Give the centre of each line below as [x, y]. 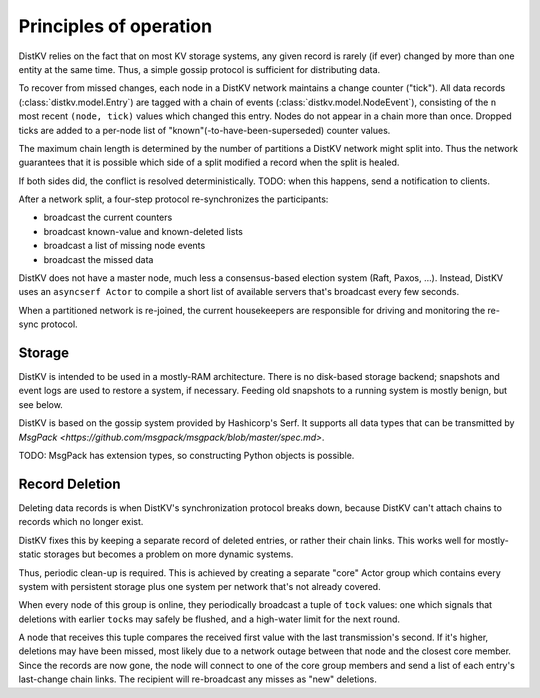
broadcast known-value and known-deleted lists [143, 231]
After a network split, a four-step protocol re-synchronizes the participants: [173, 199]
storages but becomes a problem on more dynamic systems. [168, 554]
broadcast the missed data [98, 259]
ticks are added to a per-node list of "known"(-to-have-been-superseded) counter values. [204, 130]
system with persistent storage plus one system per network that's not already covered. [199, 586]
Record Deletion [69, 483]
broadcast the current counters [108, 217]
